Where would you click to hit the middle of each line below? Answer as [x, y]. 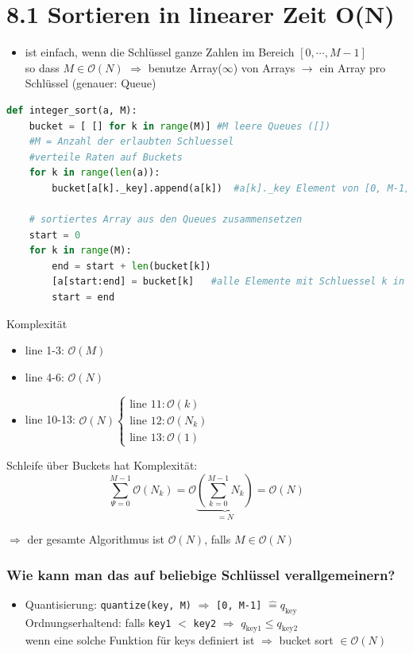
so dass [42, 67]
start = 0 [55, 235]
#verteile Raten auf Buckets [106, 157]
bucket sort [306, 640]
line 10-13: [50, 419]
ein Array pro [353, 67]
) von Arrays [264, 67]
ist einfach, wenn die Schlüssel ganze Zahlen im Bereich [160, 52]
